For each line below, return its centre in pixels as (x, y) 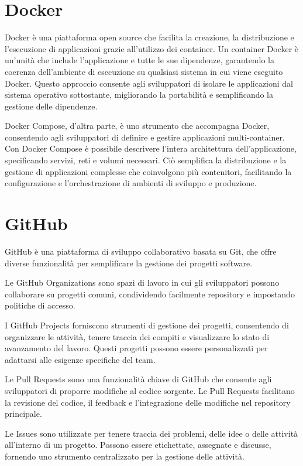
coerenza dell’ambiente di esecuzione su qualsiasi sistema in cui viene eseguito (144, 71)
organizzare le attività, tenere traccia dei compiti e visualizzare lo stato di (137, 336)
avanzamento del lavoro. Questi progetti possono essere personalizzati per (136, 348)
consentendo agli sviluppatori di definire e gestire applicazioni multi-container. (145, 137)
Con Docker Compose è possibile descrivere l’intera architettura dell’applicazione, (151, 148)
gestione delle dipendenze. (51, 106)
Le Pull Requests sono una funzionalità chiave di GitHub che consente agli (138, 379)
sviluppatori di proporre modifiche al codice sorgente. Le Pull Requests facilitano (150, 390)
